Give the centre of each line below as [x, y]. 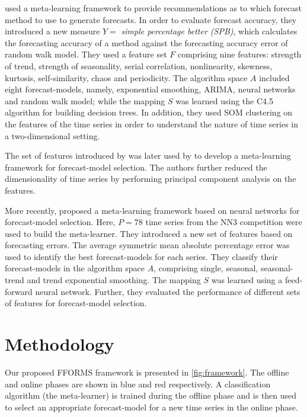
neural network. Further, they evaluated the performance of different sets [168, 291]
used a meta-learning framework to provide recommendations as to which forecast [153, 8]
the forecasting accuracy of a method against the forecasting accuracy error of [146, 42]
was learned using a [247, 280]
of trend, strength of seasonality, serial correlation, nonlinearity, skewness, [139, 65]
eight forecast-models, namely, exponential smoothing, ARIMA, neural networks [150, 89]
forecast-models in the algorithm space [75, 268]
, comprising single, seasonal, [206, 268]
